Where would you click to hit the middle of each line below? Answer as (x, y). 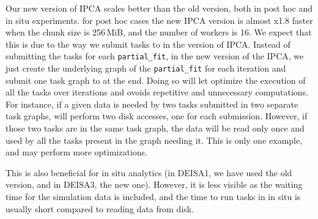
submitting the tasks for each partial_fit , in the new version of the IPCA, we (155, 56)
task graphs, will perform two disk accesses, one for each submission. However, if (157, 116)
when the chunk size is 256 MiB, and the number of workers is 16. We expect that (159, 32)
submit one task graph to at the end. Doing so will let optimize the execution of (156, 80)
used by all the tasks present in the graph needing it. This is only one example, (154, 140)
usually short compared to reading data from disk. (100, 208)
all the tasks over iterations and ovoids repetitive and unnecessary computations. (157, 92)
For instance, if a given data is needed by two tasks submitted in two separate (152, 104)
